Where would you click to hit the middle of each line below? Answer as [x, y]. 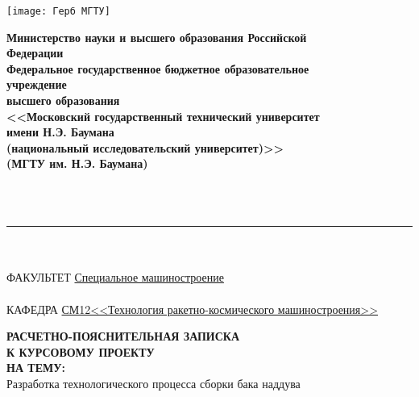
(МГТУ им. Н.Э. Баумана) [77, 163]
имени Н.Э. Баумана [60, 132]
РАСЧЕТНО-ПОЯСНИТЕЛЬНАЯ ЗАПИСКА [123, 336]
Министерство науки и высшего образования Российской [157, 37]
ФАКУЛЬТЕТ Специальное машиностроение [115, 277]
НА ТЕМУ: [36, 368]
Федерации [35, 53]
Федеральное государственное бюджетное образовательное [158, 68]
